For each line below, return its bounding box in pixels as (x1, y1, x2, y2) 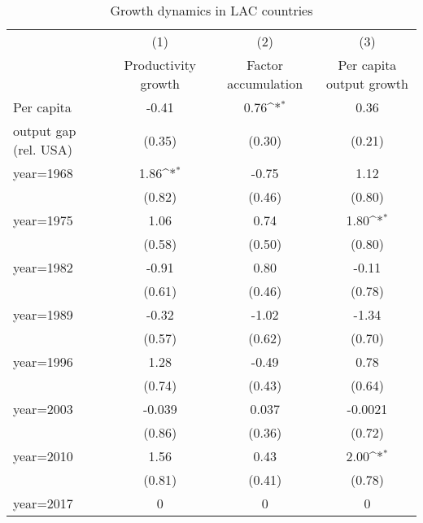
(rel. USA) (13, 140, 72, 159)
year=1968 (13, 163, 73, 182)
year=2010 (13, 447, 73, 465)
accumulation (227, 74, 303, 93)
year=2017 (13, 494, 73, 512)
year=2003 (13, 399, 73, 418)
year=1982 (13, 258, 73, 277)
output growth (325, 74, 408, 93)
